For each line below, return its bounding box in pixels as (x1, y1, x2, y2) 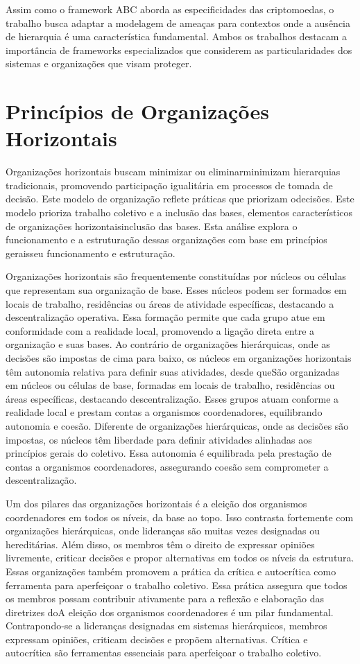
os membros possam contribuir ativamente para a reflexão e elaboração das (6, 591, 325, 606)
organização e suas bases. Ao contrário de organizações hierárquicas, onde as (6, 337, 330, 351)
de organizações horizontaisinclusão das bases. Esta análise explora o (6, 218, 298, 233)
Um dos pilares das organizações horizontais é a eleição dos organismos (6, 496, 307, 510)
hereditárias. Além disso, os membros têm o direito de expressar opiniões (6, 536, 315, 551)
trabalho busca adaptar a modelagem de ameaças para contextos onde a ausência (6, 15, 350, 30)
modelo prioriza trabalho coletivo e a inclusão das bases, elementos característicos (6, 205, 353, 220)
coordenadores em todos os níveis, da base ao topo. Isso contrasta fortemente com (6, 509, 354, 524)
